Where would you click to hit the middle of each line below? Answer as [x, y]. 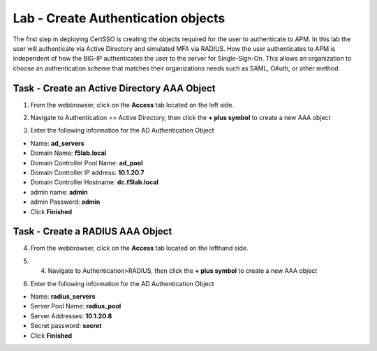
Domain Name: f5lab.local [68, 153]
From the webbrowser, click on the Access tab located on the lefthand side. [139, 248]
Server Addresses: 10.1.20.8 [71, 316]
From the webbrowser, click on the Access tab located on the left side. [132, 105]
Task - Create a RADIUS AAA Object [93, 231]
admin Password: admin [65, 202]
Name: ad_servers [57, 143]
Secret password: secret [66, 326]
